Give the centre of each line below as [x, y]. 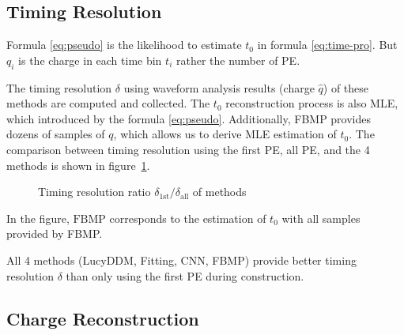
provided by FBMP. [55, 233]
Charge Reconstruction [103, 318]
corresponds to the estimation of [188, 218]
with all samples [321, 218]
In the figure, [38, 218]
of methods [219, 192]
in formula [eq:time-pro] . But [327, 45]
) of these [346, 87]
